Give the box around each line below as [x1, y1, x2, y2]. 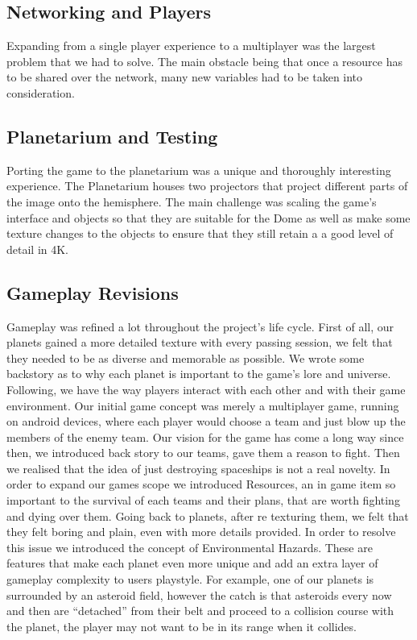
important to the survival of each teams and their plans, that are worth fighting [6, 492, 400, 509]
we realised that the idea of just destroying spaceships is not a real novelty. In [6, 459, 390, 476]
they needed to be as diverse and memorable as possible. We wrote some [6, 349, 365, 366]
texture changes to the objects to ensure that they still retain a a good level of [6, 225, 394, 242]
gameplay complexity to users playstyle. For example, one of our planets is [6, 571, 374, 588]
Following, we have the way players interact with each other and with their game [6, 380, 406, 397]
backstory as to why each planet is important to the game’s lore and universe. [6, 365, 391, 382]
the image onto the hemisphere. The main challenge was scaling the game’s [6, 193, 377, 210]
